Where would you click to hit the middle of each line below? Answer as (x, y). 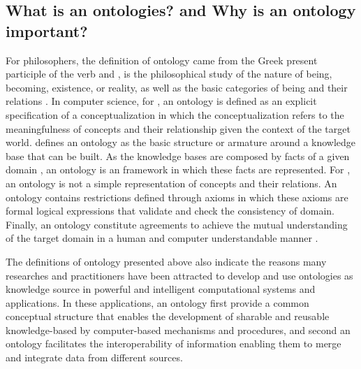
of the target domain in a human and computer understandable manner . (162, 238)
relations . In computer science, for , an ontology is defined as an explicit (161, 101)
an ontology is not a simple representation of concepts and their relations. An (171, 183)
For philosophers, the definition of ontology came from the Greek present (162, 60)
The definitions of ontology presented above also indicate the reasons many (166, 261)
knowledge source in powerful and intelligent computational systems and (161, 289)
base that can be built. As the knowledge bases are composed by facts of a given (178, 155)
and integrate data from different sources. (94, 357)
